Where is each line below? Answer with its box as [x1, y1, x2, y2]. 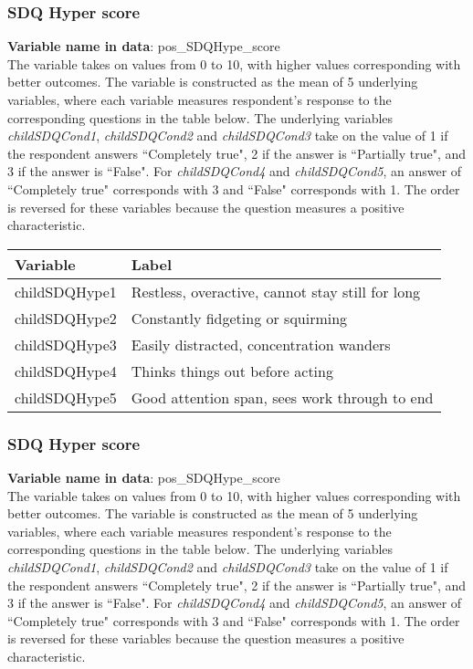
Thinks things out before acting [131, 360, 333, 382]
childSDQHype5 [15, 386, 117, 408]
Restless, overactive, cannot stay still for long [131, 280, 421, 302]
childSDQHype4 [15, 360, 117, 382]
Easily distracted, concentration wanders [131, 333, 391, 355]
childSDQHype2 [15, 307, 117, 329]
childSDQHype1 [15, 280, 117, 302]
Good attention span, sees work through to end [131, 386, 434, 408]
